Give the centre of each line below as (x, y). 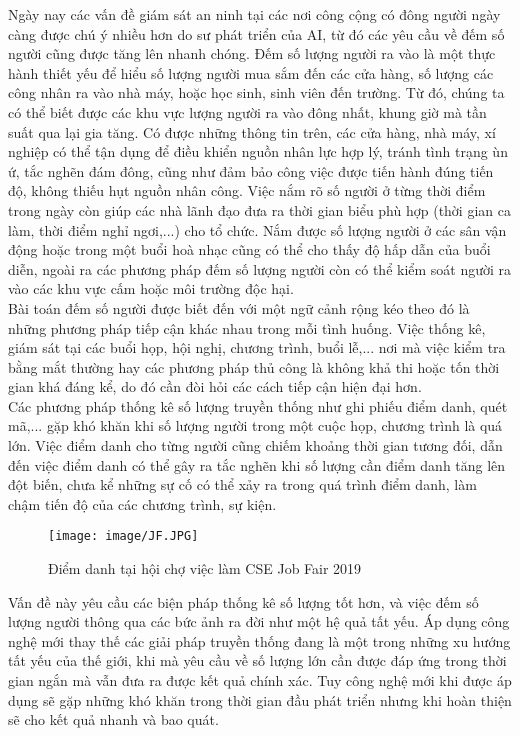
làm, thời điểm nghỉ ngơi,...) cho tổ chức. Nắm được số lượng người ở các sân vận (257, 229)
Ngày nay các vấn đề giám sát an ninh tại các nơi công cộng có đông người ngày (254, 14)
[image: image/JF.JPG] (123, 536)
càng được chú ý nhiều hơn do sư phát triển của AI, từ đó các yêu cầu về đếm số (256, 33)
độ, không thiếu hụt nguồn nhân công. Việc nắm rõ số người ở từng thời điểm (247, 190)
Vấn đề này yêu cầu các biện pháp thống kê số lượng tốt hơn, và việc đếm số (243, 601)
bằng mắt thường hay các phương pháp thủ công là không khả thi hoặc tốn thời (254, 366)
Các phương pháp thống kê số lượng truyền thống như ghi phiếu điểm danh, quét (258, 405)
